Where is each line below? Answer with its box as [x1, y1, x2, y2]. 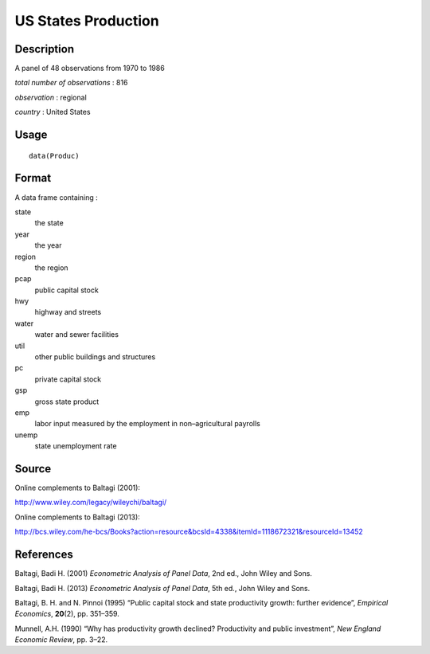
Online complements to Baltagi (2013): [14, 512, 141, 522]
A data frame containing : [14, 192, 99, 202]
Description [14, 42, 75, 56]
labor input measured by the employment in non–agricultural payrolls [34, 419, 260, 429]
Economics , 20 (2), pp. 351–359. [14, 609, 119, 619]
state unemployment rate [34, 441, 117, 451]
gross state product [34, 397, 100, 406]
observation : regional [14, 92, 87, 102]
